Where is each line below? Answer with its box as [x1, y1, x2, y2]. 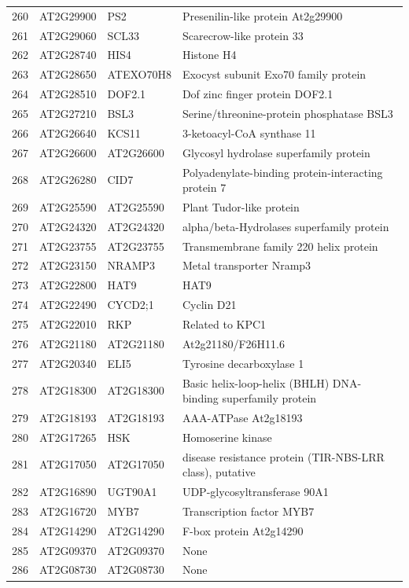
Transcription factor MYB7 [182, 502, 315, 519]
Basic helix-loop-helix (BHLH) [182, 374, 330, 391]
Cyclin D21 [182, 296, 237, 313]
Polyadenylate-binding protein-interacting [182, 164, 383, 180]
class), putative [182, 464, 256, 480]
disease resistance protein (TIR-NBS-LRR [182, 448, 385, 465]
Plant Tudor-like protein [182, 198, 300, 215]
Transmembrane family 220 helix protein [182, 237, 378, 254]
